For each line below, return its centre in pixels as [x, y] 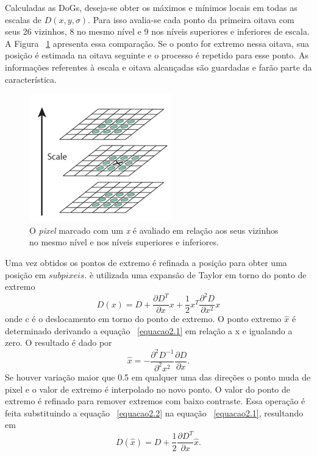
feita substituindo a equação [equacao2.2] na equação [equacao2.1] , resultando [154, 412]
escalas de [23, 19]
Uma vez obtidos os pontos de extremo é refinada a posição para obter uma [146, 262]
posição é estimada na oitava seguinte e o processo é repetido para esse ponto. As [157, 55]
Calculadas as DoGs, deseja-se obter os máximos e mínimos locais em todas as [151, 7]
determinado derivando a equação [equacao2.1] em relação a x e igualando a [149, 330]
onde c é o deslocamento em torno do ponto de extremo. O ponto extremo [143, 319]
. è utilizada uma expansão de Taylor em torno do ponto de [195, 274]
